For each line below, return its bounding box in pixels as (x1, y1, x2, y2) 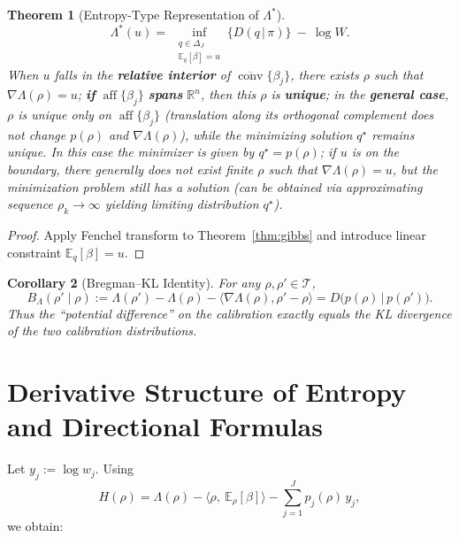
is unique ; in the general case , (271, 85, 448, 104)
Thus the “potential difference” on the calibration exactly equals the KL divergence (7, 304, 452, 322)
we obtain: (7, 517, 64, 535)
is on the (351, 142, 399, 161)
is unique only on (18, 105, 111, 124)
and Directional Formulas (7, 408, 323, 444)
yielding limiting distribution (104, 195, 259, 213)
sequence (7, 195, 53, 213)
